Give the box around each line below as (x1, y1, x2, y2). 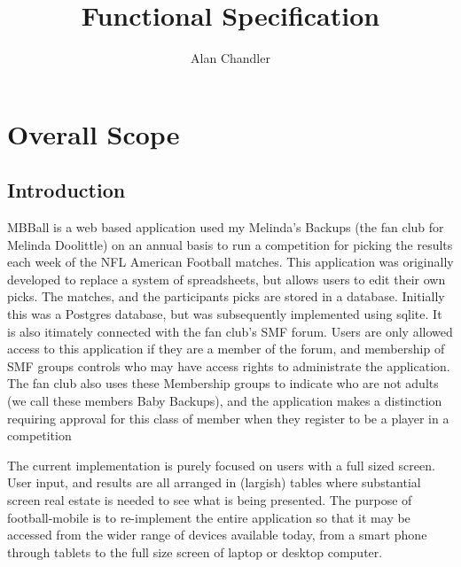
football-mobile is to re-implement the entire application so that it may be (7, 508, 410, 526)
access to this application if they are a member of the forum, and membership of (7, 339, 445, 358)
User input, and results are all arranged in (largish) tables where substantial (7, 473, 421, 492)
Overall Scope (7, 115, 180, 151)
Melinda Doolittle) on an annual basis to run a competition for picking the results (7, 235, 453, 253)
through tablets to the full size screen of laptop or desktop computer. (7, 542, 383, 561)
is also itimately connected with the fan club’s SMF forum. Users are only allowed (7, 322, 453, 340)
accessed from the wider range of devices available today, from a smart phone (7, 525, 427, 544)
